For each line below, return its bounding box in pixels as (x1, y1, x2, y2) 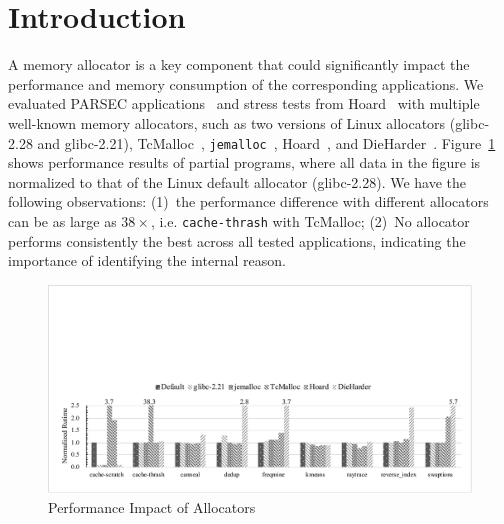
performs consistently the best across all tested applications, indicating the (8, 230, 466, 251)
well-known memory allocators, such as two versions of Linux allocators (8, 112, 446, 133)
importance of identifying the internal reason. (8, 250, 286, 271)
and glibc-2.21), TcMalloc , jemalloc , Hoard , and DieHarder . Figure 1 (37, 132, 496, 153)
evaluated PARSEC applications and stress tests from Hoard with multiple (8, 93, 480, 114)
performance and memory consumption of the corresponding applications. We (8, 73, 484, 94)
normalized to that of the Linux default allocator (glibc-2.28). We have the (8, 171, 467, 192)
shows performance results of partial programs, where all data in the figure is (8, 152, 481, 173)
